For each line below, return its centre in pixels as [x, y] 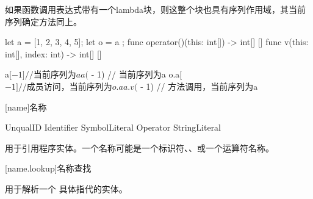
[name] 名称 [26, 107]
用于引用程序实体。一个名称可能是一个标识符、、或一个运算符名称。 [139, 147]
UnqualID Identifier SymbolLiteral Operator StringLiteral [113, 127]
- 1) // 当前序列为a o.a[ [137, 74]
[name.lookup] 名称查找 [48, 168]
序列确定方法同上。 [43, 21]
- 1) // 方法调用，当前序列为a [199, 86]
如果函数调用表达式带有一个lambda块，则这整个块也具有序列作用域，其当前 [156, 9]
